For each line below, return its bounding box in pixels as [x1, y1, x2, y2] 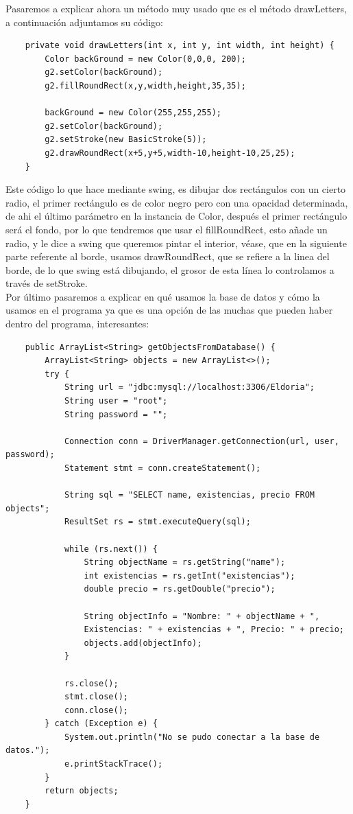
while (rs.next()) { [64, 544, 158, 554]
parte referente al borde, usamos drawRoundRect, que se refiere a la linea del [5, 249, 330, 264]
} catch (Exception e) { [45, 719, 158, 729]
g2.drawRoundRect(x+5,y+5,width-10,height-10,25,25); [45, 148, 295, 158]
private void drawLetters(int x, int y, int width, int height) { [25, 40, 334, 51]
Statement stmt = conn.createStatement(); [64, 463, 261, 473]
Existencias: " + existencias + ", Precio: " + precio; [84, 625, 344, 635]
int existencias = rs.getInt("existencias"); [84, 570, 295, 581]
